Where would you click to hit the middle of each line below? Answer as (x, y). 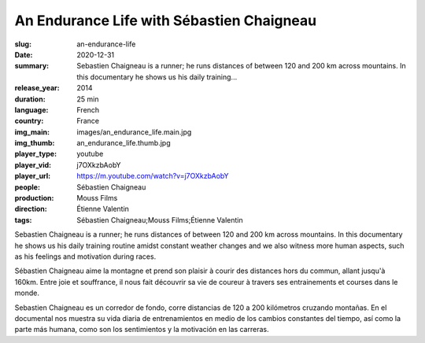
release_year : (37, 88)
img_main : (32, 132)
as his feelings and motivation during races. (85, 256)
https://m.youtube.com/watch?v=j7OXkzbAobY (153, 176)
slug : (23, 44)
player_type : (36, 154)
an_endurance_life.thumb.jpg (124, 143)
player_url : (33, 176)
